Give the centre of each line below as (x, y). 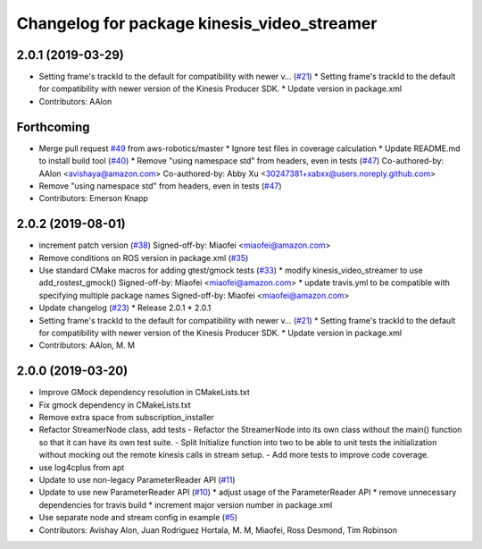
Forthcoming (53, 127)
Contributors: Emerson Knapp (94, 198)
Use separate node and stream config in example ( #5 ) (138, 518)
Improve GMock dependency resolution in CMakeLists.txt (144, 393)
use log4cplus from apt (82, 467)
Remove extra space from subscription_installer (126, 418)
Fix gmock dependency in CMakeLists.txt (115, 405)
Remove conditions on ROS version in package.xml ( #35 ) (144, 258)
